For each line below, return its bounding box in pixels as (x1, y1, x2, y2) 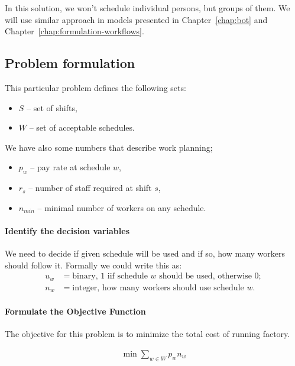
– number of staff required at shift (28, 182, 152, 194)
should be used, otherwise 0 (159, 272, 259, 281)
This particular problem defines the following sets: (5, 81, 186, 93)
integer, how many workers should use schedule (72, 283, 244, 292)
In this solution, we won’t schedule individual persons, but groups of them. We (5, 2, 290, 14)
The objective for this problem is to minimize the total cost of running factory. (5, 328, 290, 340)
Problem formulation (5, 54, 135, 72)
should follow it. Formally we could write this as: (5, 258, 182, 271)
